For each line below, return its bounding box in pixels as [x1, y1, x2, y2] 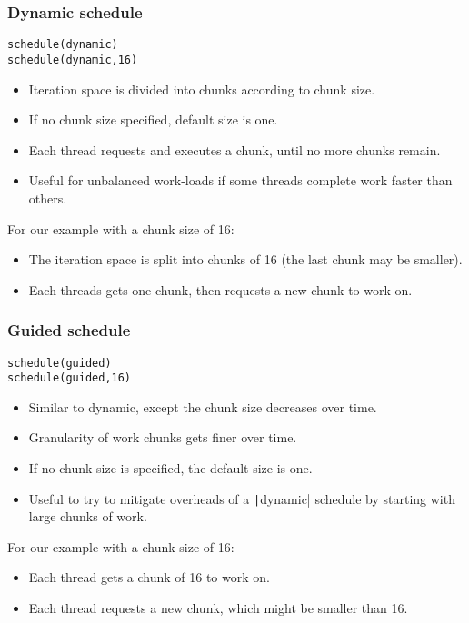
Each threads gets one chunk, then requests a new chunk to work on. [28, 280, 413, 299]
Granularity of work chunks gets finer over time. [28, 428, 297, 447]
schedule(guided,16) [7, 371, 132, 385]
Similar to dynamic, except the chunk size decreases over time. [28, 397, 377, 416]
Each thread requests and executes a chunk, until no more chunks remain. [28, 140, 441, 159]
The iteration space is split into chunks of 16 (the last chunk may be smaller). [28, 250, 463, 269]
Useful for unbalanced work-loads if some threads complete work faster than [28, 171, 453, 190]
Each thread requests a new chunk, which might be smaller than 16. [28, 598, 408, 618]
